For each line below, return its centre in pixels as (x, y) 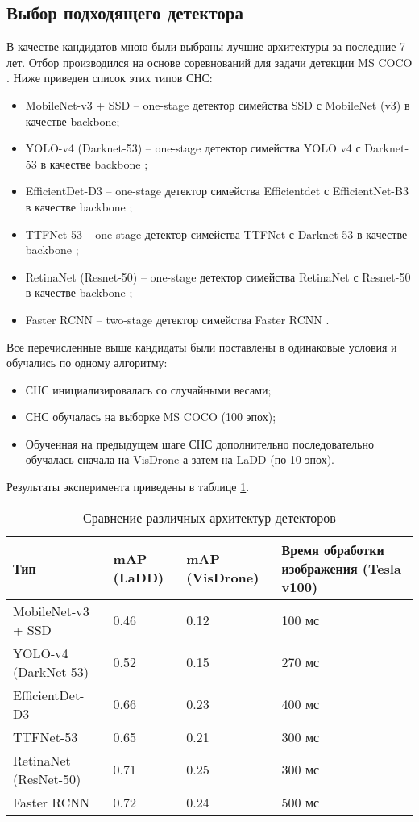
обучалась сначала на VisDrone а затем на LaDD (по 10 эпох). (180, 459)
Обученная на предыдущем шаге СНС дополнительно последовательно (199, 443)
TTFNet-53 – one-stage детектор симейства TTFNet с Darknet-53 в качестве (216, 234)
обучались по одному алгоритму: (87, 363)
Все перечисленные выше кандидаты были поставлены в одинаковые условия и (202, 346)
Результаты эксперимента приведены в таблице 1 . (128, 487)
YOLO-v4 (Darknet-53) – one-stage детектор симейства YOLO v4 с (193, 148)
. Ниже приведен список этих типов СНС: (110, 78)
